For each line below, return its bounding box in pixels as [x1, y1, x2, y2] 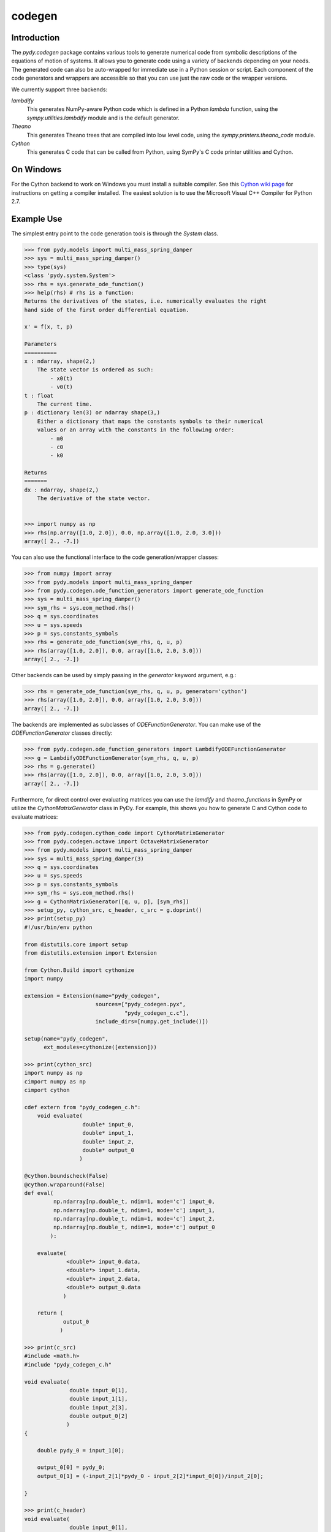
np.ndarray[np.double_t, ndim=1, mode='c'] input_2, [53, 1215, 215, 1223]
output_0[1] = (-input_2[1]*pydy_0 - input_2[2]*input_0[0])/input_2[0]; [37, 1473, 264, 1479]
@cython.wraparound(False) [24, 1181, 105, 1188]
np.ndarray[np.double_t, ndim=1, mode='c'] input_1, [53, 1207, 215, 1213]
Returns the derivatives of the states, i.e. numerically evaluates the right [24, 298, 267, 305]
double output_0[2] [69, 1413, 128, 1420]
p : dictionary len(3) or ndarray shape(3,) [24, 409, 161, 416]
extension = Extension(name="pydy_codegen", [24, 992, 161, 999]
